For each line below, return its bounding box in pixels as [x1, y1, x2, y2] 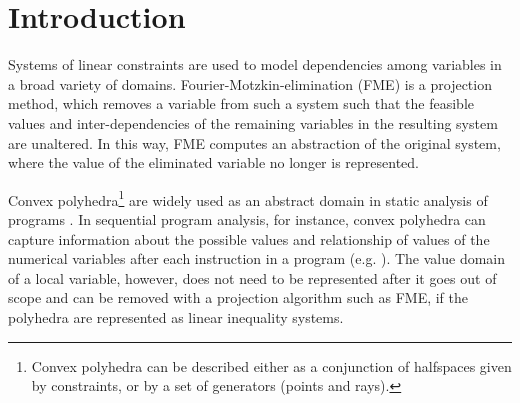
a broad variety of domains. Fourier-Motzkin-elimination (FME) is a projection [8, 73, 492, 94]
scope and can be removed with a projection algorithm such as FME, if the [8, 287, 469, 308]
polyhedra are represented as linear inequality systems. [8, 306, 344, 327]
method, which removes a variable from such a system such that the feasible [8, 93, 475, 114]
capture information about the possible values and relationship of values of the [8, 228, 490, 249]
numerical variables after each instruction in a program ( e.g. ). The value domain [8, 248, 506, 269]
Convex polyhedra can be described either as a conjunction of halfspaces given [31, 355, 512, 376]
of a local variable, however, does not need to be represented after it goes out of [8, 267, 497, 288]
